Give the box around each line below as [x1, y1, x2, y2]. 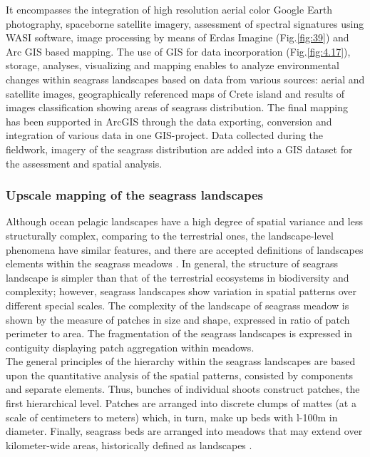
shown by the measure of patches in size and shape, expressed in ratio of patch [6, 312, 350, 327]
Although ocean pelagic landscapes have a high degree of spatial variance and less [6, 214, 363, 229]
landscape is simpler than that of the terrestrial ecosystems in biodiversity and [6, 269, 349, 284]
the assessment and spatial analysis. [6, 155, 163, 170]
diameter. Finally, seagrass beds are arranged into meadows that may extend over [6, 423, 363, 438]
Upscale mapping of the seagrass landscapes [6, 186, 263, 204]
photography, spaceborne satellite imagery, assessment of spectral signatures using [6, 16, 364, 31]
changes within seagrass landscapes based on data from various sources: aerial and [6, 71, 365, 86]
